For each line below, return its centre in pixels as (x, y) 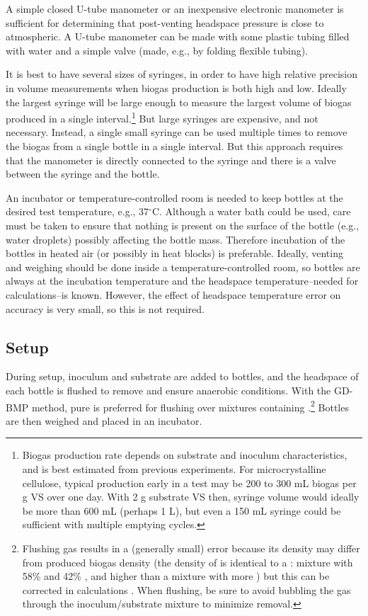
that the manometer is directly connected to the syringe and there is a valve (171, 160)
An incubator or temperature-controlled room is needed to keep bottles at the (174, 197)
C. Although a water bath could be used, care (251, 211)
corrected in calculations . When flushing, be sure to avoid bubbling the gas (186, 589)
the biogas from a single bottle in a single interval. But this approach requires (174, 146)
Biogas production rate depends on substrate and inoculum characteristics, (185, 455)
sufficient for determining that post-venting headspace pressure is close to (165, 22)
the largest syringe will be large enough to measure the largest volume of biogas (179, 102)
